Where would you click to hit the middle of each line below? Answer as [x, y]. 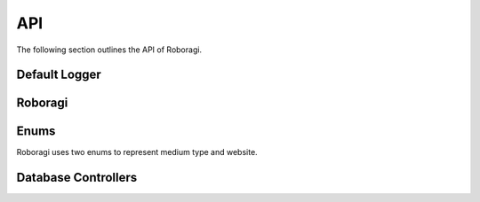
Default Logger [59, 75]
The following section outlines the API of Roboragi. [109, 50]
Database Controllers [77, 178]
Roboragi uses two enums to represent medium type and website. [137, 152]
